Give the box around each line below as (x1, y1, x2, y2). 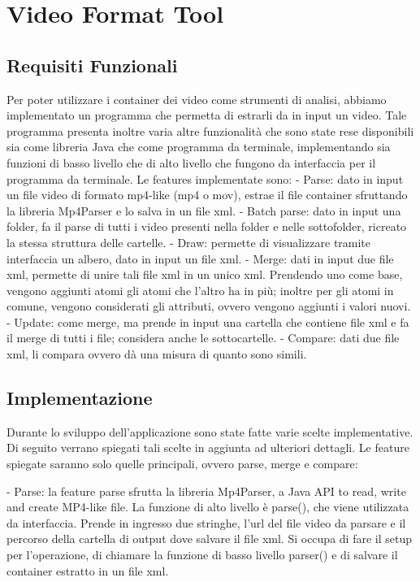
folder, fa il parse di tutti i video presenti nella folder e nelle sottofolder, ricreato (6, 218, 407, 235)
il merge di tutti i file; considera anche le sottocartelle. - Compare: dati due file (6, 329, 400, 346)
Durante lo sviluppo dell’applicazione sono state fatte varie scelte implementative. (6, 423, 414, 440)
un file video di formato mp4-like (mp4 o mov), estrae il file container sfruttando (6, 186, 408, 203)
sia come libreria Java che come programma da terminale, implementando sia (6, 138, 391, 155)
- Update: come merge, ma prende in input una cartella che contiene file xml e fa (6, 313, 409, 330)
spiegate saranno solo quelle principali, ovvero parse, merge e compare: (6, 455, 358, 472)
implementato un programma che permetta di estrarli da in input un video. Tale (6, 106, 407, 124)
